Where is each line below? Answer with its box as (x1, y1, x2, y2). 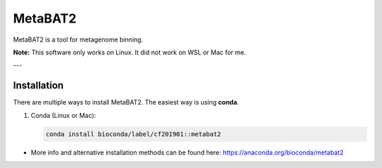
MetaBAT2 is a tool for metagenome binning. (13, 35, 144, 44)
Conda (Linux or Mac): (30, 111, 96, 119)
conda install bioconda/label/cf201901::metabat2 (45, 130, 221, 138)
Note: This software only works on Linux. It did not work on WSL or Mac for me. (13, 48, 247, 56)
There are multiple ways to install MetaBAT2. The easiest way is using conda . (13, 98, 240, 107)
